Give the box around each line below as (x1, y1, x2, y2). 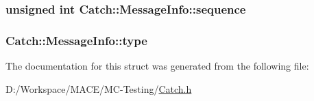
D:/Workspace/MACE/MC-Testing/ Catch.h (5, 81, 192, 96)
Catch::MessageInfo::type (5, 31, 147, 48)
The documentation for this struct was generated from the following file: (5, 59, 309, 73)
